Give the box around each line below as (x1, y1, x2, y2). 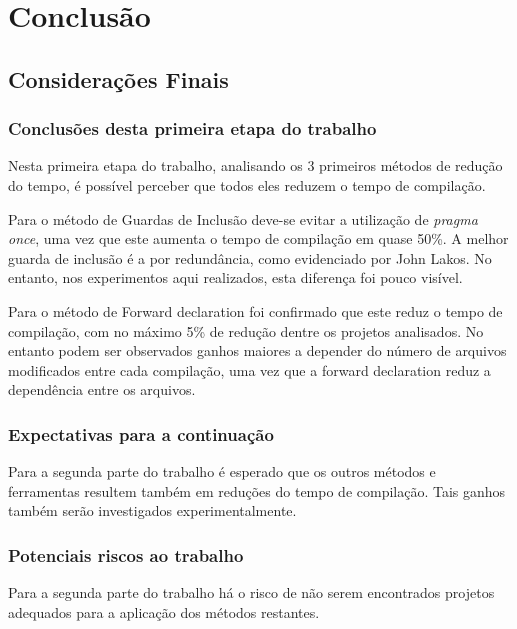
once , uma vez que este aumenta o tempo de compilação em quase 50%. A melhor (8, 228, 509, 249)
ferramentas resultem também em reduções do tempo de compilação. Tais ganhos (8, 480, 506, 501)
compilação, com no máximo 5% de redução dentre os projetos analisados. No (8, 320, 484, 341)
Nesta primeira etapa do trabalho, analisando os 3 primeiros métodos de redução (8, 155, 503, 176)
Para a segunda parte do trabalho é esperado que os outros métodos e (8, 461, 436, 482)
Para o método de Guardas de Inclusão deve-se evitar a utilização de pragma (8, 208, 478, 229)
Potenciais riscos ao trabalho (8, 542, 244, 567)
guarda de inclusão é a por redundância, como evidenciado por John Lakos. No (8, 247, 492, 268)
